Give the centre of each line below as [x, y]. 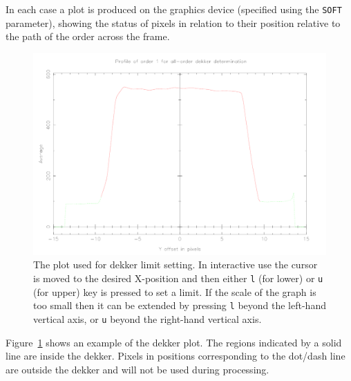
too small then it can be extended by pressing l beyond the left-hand [180, 305]
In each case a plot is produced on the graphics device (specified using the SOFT [174, 9]
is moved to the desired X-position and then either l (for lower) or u [178, 278]
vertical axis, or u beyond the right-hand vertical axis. [148, 318]
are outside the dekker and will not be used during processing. [137, 369]
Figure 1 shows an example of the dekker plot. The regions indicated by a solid [174, 342]
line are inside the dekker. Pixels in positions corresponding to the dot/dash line [175, 356]
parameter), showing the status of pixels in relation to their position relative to [173, 22]
